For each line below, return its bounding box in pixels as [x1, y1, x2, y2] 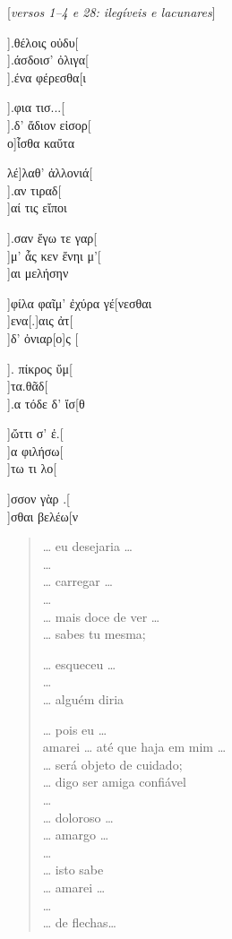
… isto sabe [42, 860, 104, 879]
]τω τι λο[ [7, 459, 57, 478]
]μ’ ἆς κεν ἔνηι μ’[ [7, 246, 101, 264]
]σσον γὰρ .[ [7, 489, 70, 508]
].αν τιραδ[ [7, 180, 62, 199]
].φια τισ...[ [7, 98, 65, 116]
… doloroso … [42, 807, 114, 826]
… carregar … [42, 572, 113, 590]
